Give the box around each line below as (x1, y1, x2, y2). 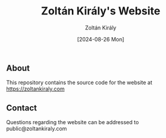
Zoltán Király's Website (41, 4, 161, 18)
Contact (6, 103, 37, 113)
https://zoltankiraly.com (6, 85, 65, 92)
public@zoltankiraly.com (6, 125, 67, 133)
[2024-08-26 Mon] (77, 35, 125, 43)
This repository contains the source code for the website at (6, 79, 153, 86)
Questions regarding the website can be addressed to (6, 119, 139, 126)
